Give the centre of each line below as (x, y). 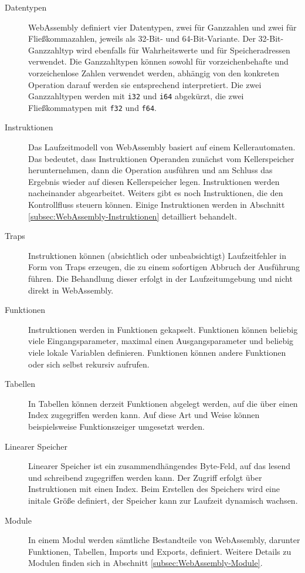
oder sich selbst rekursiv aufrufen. (89, 364)
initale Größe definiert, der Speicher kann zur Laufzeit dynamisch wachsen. (163, 500)
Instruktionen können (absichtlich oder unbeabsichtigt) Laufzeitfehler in (157, 255)
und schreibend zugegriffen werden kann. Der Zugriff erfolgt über (145, 477)
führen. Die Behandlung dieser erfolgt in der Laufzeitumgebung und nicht (160, 278)
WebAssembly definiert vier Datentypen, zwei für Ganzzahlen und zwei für (162, 27)
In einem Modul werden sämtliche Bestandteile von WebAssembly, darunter (164, 540)
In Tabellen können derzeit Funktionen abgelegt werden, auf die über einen (163, 403)
